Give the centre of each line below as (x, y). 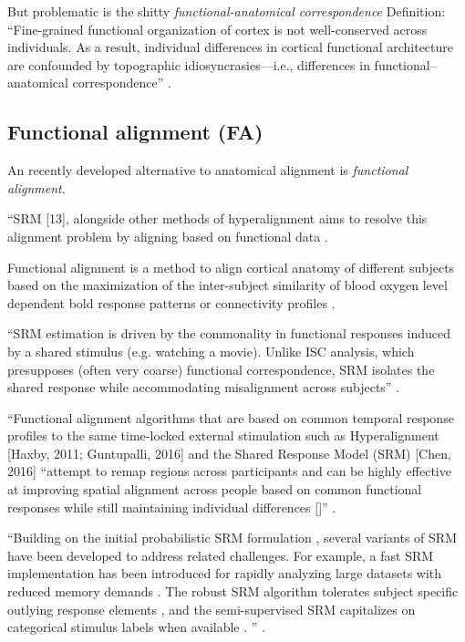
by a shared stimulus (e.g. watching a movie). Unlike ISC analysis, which (211, 351)
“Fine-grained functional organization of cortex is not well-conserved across (217, 29)
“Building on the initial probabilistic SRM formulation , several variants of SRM (232, 538)
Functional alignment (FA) (135, 132)
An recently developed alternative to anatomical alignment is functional (208, 170)
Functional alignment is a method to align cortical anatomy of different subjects (231, 267)
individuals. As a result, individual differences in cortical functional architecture (231, 47)
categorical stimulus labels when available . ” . (136, 627)
